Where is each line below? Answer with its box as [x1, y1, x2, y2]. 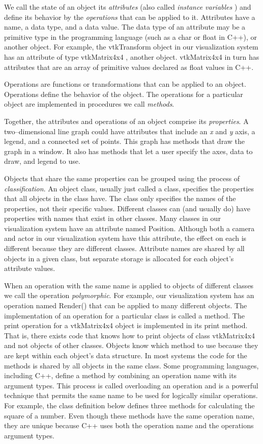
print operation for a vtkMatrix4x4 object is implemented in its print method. [4, 320, 248, 331]
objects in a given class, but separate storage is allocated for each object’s [4, 253, 234, 263]
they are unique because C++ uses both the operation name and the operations [4, 420, 254, 431]
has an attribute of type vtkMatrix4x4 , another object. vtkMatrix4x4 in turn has [4, 51, 259, 62]
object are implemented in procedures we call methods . [4, 98, 174, 109]
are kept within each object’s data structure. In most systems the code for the [4, 350, 247, 360]
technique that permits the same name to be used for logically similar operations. [4, 390, 258, 401]
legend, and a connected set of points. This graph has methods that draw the [4, 136, 245, 146]
